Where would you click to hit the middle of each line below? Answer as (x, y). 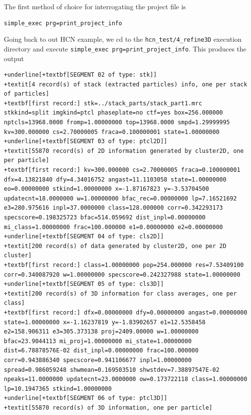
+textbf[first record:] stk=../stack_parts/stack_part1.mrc (103, 103)
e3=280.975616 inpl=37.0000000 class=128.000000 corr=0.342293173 (114, 208)
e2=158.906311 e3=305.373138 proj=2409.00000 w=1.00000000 (101, 332)
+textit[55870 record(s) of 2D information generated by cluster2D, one (124, 151)
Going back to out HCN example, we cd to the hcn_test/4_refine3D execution (123, 39)
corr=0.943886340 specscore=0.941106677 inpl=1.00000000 (98, 360)
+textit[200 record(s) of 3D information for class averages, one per (120, 293)
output (14, 58)
